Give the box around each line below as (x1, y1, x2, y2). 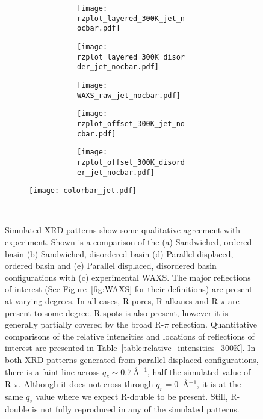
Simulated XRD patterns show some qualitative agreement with (5, 224, 241, 236)
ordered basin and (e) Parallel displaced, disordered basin (5, 259, 217, 272)
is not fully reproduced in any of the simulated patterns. (32, 402, 240, 415)
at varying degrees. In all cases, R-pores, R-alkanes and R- (5, 295, 221, 307)
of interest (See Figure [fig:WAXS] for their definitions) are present (5, 283, 253, 295)
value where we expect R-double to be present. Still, (36, 390, 228, 403)
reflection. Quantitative (172, 318, 258, 331)
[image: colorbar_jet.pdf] (29, 186, 137, 195)
